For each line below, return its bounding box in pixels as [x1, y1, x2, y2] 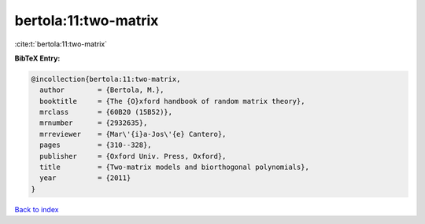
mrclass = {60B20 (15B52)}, [39, 108, 173, 117]
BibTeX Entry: [14, 53, 61, 63]
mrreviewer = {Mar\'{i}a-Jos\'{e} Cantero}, [39, 130, 227, 138]
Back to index [14, 204, 59, 214]
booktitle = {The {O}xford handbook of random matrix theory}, [39, 97, 305, 105]
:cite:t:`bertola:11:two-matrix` [14, 39, 108, 49]
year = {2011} [39, 174, 131, 182]
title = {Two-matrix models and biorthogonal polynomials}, [39, 163, 310, 172]
